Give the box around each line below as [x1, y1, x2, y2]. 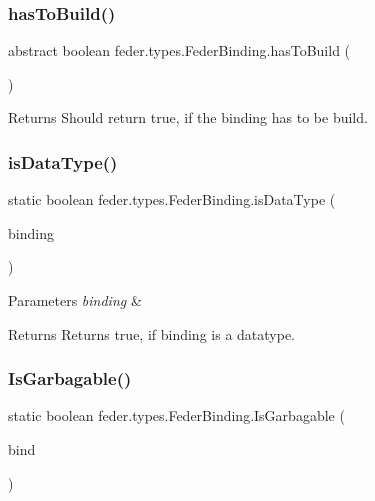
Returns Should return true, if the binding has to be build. [8, 107, 368, 128]
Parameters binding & [8, 290, 142, 310]
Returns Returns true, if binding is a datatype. [8, 323, 296, 344]
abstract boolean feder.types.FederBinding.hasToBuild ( [8, 40, 351, 61]
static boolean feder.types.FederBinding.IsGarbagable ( [8, 405, 345, 426]
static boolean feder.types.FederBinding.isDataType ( [8, 189, 336, 210]
